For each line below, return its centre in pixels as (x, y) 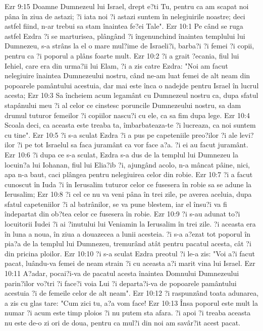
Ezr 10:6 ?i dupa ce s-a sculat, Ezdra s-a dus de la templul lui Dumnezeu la (121, 154)
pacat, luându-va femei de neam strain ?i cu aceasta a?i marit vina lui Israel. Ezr (130, 263)
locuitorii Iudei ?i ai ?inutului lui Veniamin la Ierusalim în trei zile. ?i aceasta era (130, 224)
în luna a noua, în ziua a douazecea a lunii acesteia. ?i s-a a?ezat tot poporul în (128, 233)
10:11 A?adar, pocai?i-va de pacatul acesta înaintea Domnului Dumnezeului (122, 273)
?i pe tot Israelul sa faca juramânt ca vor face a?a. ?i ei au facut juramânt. (133, 145)
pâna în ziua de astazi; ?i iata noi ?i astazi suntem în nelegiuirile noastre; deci (125, 16)
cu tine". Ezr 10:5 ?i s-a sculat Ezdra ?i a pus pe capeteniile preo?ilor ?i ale (121, 134)
